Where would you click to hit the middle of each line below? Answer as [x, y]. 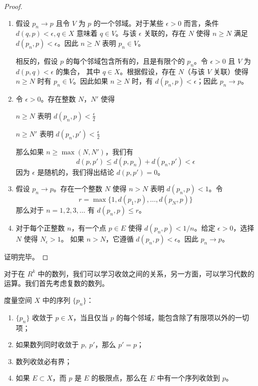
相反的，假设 [37, 61]
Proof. [13, 6]
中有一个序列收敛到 [188, 378]
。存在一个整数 [78, 189]
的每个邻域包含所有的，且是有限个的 [126, 61]
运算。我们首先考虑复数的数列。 [56, 283]
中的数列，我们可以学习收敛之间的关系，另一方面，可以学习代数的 [146, 273]
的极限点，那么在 [120, 378]
